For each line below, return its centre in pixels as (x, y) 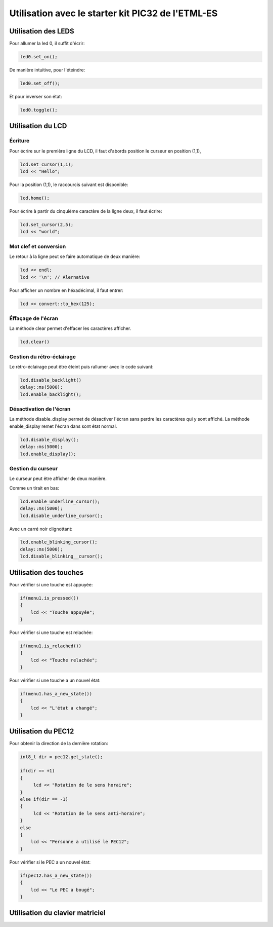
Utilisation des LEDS (42, 31)
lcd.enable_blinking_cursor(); (59, 542)
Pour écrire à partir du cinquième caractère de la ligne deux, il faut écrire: (86, 211)
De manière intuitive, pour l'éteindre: (47, 70)
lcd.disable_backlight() (51, 380)
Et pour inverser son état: (36, 97)
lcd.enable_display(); (48, 454)
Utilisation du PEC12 (42, 731)
